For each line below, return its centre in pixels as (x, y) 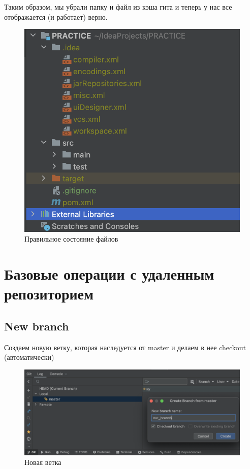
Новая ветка (43, 462)
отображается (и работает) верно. (56, 16)
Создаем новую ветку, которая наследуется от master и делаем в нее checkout (125, 347)
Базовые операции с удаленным (109, 273)
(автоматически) (29, 357)
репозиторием (49, 294)
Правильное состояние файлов (71, 239)
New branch (37, 326)
